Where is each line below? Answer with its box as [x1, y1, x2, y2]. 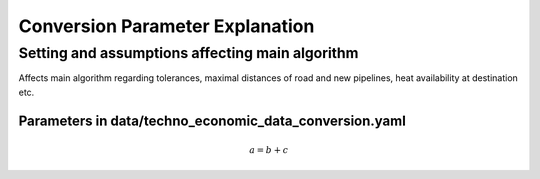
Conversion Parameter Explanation [18, 15, 315, 37]
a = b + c [248, 144, 289, 155]
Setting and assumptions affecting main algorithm [18, 44, 359, 62]
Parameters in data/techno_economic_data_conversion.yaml [18, 112, 407, 129]
